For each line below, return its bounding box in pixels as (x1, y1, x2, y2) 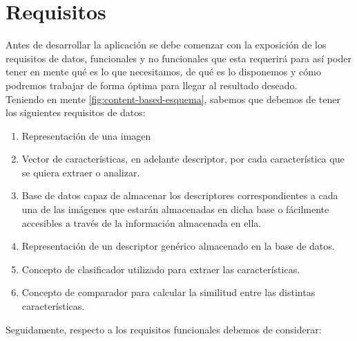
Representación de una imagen (21, 128, 151, 142)
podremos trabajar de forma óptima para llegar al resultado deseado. (6, 77, 298, 92)
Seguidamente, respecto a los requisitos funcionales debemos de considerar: (6, 322, 322, 336)
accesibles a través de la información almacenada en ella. (21, 215, 262, 230)
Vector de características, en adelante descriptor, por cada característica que (21, 151, 345, 166)
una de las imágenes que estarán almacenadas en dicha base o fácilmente (21, 202, 329, 216)
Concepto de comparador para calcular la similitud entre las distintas (21, 285, 316, 299)
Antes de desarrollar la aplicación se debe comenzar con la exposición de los (6, 37, 327, 52)
